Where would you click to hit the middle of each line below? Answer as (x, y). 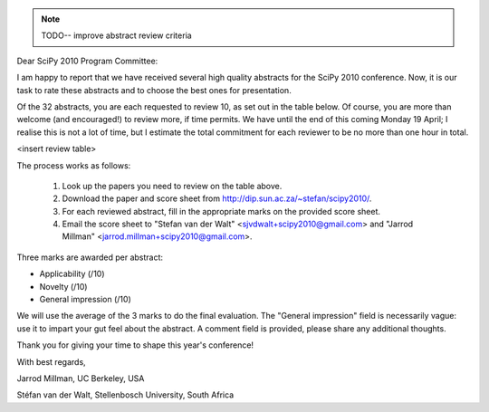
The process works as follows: (74, 165)
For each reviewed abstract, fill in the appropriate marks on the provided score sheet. (221, 211)
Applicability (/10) (72, 274)
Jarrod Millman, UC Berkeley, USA (81, 378)
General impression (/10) (85, 300)
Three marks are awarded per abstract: (90, 257)
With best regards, (51, 361)
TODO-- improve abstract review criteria (116, 35)
